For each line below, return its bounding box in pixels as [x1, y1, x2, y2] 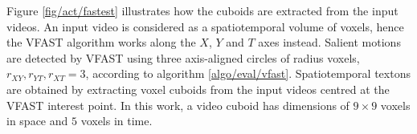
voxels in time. [80, 112, 153, 129]
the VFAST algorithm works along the [6, 34, 196, 51]
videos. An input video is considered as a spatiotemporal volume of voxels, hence [6, 18, 404, 35]
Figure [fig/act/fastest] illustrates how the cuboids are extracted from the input [6, 2, 399, 18]
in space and [6, 112, 68, 129]
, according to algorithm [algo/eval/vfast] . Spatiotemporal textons [85, 65, 411, 82]
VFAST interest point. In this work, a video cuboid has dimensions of [6, 96, 350, 113]
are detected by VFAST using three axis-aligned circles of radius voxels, [6, 49, 360, 66]
